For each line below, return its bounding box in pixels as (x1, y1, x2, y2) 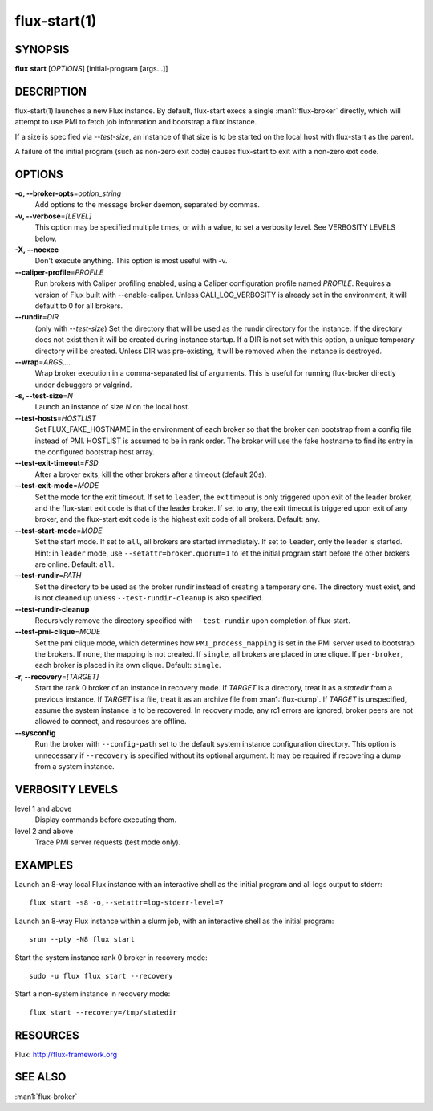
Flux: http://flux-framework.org (14, 1049, 118, 1059)
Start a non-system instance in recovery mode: (14, 989, 171, 999)
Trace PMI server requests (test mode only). (34, 837, 181, 847)
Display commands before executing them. (34, 815, 176, 824)
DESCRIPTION (14, 84, 87, 98)
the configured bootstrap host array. (34, 447, 156, 457)
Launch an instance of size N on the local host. (34, 402, 190, 412)
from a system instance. (34, 761, 115, 771)
